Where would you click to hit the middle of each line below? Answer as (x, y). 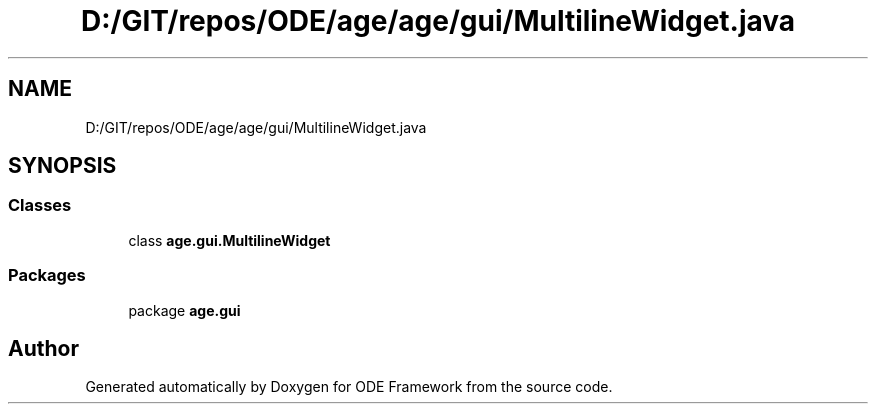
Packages (47, 275)
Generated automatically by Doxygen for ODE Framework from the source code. (349, 387)
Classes (40, 205)
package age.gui (184, 310)
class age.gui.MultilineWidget (229, 240)
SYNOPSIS (62, 166)
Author (43, 348)
